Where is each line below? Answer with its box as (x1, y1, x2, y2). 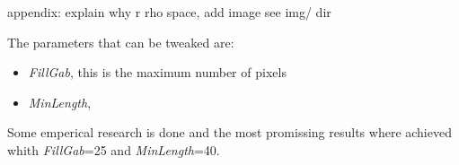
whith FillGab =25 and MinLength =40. (7, 140, 220, 159)
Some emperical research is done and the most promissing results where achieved (7, 123, 452, 142)
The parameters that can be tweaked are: (7, 32, 234, 51)
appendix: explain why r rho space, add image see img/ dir (7, 3, 331, 21)
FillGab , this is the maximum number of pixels (28, 63, 287, 82)
